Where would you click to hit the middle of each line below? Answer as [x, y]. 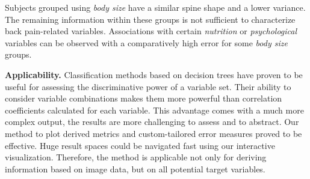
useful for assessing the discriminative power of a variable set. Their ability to [148, 86]
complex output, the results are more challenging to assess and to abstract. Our [152, 122]
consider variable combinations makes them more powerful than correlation [144, 98]
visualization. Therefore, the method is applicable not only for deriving [136, 157]
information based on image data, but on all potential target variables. [135, 168]
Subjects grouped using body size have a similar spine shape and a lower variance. [155, 7]
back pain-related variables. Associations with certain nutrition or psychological [151, 31]
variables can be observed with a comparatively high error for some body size [146, 42]
